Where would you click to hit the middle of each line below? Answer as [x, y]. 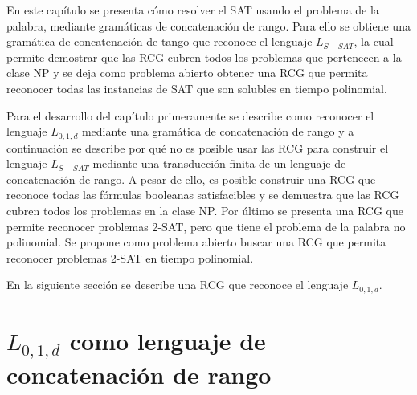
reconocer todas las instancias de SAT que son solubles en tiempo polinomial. [197, 88]
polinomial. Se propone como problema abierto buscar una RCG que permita [196, 242]
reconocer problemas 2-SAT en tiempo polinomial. [130, 257]
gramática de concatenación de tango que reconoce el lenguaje [159, 41]
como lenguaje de [168, 340]
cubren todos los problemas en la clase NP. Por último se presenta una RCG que [205, 210]
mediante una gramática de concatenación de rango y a [218, 131]
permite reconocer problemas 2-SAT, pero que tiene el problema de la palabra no [206, 226]
